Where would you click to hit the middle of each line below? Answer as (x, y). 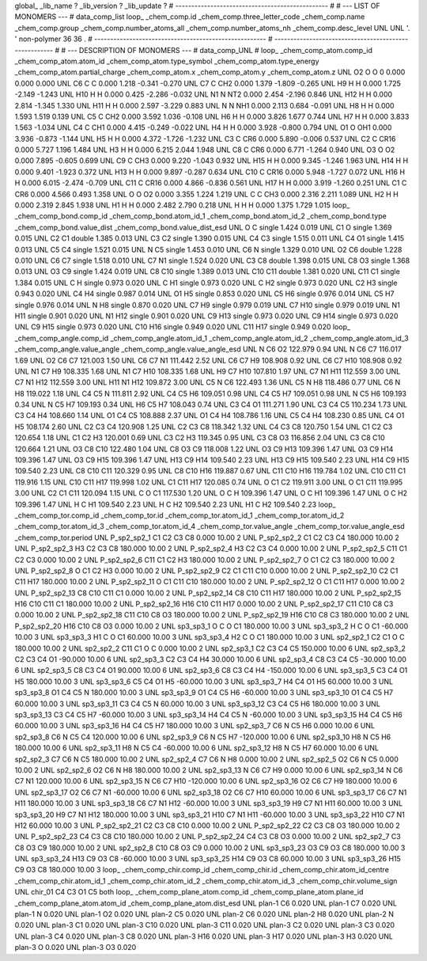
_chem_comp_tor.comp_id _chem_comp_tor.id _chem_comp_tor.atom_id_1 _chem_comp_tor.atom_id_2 (179, 515)
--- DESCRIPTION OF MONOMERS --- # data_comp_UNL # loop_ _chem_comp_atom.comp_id (220, 50)
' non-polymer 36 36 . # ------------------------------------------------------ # (144, 39)
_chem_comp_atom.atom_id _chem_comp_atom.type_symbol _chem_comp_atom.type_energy (167, 61)
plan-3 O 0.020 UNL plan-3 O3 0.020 (76, 948)
